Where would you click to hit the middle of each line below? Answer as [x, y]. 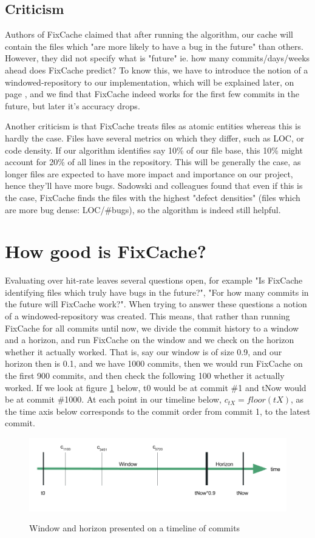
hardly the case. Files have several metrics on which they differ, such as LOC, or [154, 138]
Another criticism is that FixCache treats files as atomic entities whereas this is [153, 126]
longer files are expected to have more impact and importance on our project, [149, 173]
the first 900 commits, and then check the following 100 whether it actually [145, 375]
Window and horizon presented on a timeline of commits [135, 528]
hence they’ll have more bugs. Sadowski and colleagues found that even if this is [154, 186]
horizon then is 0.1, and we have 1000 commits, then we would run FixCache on [154, 363]
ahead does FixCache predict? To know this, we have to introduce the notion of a [157, 70]
